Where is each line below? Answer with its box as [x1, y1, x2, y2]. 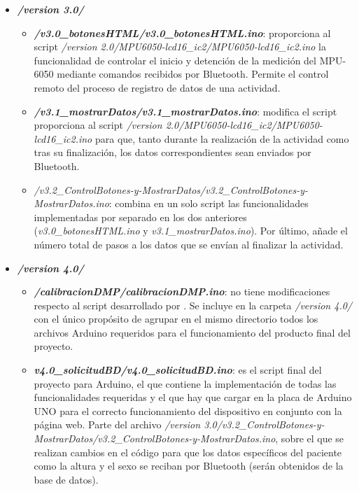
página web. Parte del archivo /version [34, 417, 201, 432]
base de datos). [34, 472, 99, 486]
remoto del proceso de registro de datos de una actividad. [34, 80, 281, 94]
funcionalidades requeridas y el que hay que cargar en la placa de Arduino [34, 390, 352, 405]
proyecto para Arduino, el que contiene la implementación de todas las [34, 376, 337, 391]
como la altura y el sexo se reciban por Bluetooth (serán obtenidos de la [34, 458, 344, 473]
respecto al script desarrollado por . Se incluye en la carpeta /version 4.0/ [34, 297, 352, 312]
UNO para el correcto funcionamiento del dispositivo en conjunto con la [34, 403, 342, 418]
